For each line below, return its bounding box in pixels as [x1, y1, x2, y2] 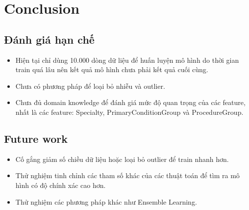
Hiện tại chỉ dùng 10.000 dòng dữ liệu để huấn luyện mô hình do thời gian [15, 54, 239, 65]
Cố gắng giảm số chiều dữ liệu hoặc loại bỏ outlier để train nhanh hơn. [15, 154, 229, 164]
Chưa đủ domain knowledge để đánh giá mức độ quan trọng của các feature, [15, 97, 246, 107]
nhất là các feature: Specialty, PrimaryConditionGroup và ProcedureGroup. [15, 106, 244, 117]
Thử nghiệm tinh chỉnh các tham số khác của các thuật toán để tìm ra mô [15, 170, 240, 181]
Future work [4, 131, 68, 146]
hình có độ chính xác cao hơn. [15, 180, 106, 190]
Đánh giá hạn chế [4, 31, 95, 47]
